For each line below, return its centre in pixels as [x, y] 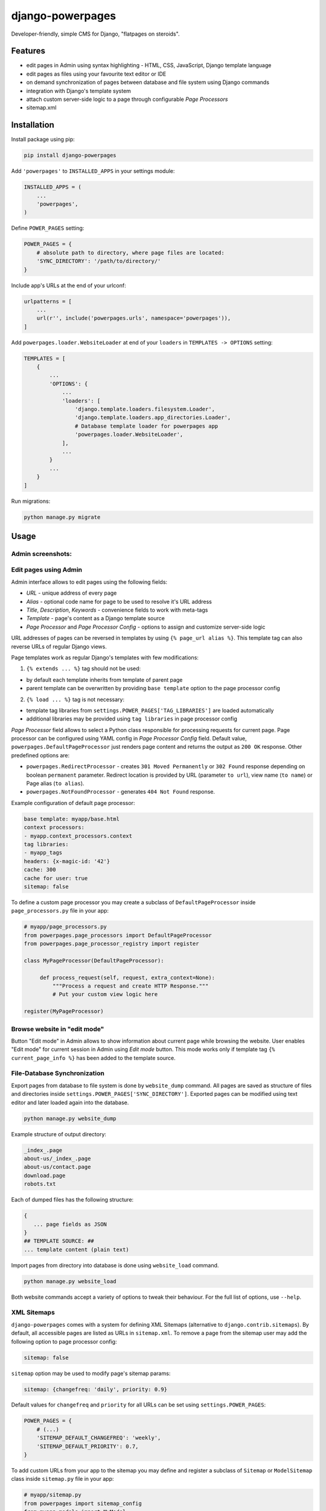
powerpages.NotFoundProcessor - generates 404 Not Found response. [121, 792]
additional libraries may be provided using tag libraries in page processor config [132, 719]
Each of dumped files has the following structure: [72, 1200]
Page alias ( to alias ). [55, 783]
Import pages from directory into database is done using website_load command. [115, 1265]
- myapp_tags [43, 853]
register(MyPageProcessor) [64, 1011]
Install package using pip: [43, 140]
